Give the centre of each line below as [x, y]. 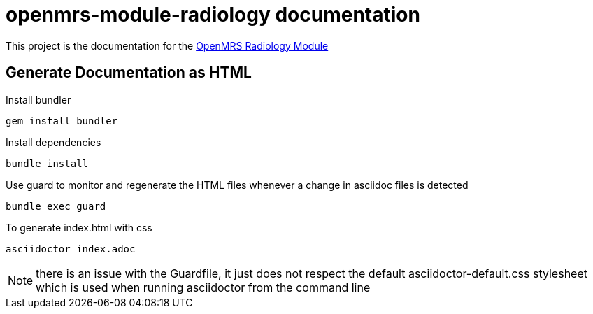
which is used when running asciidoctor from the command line [203, 287]
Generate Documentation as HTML [129, 73]
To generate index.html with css [79, 227]
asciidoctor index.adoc [71, 249]
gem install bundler [62, 121]
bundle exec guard [56, 206]
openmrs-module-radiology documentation [213, 15]
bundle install [47, 163]
